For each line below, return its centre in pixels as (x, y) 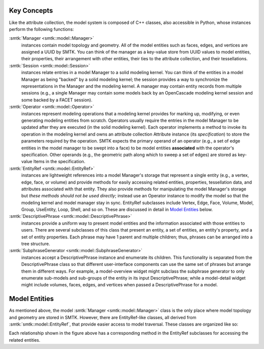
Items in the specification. (59, 162)
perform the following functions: (42, 29)
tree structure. (36, 244)
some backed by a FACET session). (57, 100)
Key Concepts (31, 11)
